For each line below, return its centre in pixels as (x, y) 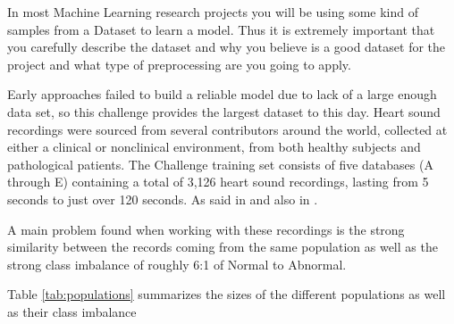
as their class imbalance (72, 311)
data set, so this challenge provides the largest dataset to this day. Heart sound (224, 111)
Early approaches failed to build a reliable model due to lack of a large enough (222, 94)
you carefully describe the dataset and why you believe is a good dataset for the (227, 47)
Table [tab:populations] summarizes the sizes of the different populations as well (227, 294)
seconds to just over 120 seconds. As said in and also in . (163, 199)
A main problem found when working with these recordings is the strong (206, 229)
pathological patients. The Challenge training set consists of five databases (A (220, 164)
